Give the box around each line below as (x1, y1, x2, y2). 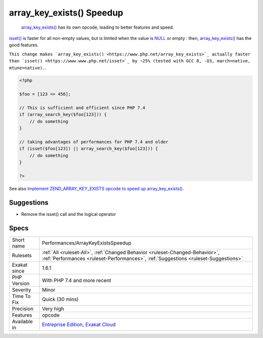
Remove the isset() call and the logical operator (21, 211, 116, 217)
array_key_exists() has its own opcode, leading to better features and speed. (21, 24, 174, 30)
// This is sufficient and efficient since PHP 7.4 (19, 105, 146, 111)
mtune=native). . (9, 65, 47, 71)
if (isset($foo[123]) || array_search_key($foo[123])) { (19, 146, 158, 151)
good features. (9, 42, 39, 48)
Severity (12, 286, 31, 293)
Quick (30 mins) (42, 296, 79, 302)
